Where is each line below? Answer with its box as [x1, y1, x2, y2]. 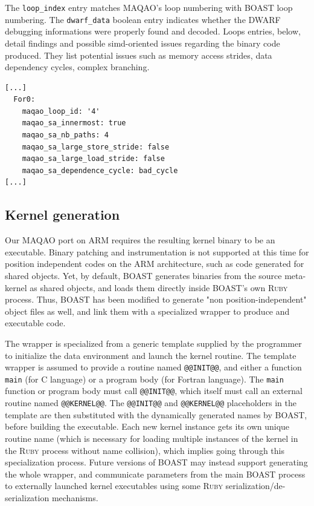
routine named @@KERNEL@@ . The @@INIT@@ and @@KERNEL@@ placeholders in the [5, 396, 296, 409]
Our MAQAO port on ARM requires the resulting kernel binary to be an [5, 234, 275, 246]
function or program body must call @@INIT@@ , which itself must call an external [5, 384, 303, 397]
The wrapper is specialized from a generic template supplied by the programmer [5, 337, 302, 349]
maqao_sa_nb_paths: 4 [22, 131, 109, 140]
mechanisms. [51, 491, 98, 504]
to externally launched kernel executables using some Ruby [5, 479, 223, 492]
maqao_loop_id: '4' [22, 107, 100, 116]
